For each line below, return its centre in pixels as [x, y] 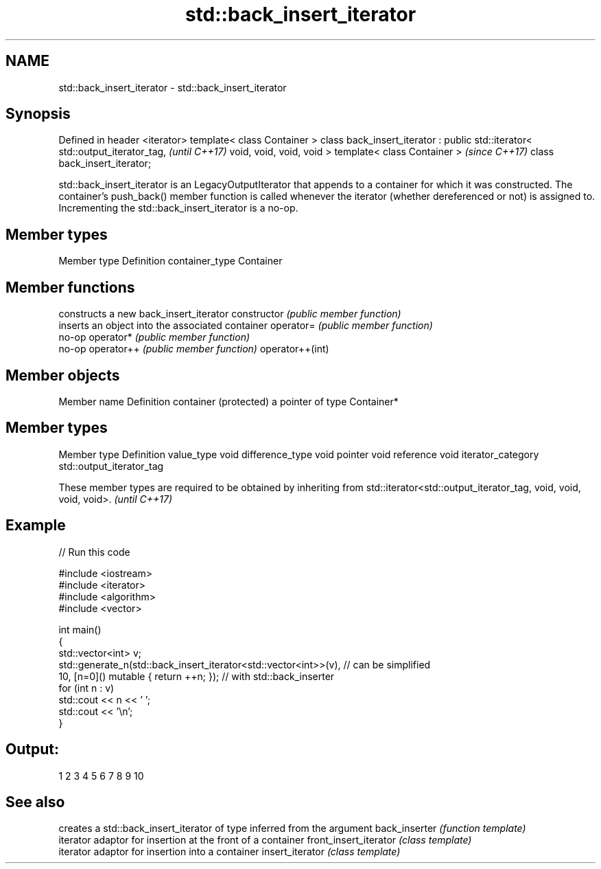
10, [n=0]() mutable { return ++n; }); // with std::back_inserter [197, 676]
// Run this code [94, 552]
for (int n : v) [86, 688]
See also [35, 802]
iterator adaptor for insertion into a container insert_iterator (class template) [229, 852]
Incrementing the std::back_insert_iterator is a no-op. [178, 208]
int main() [80, 629]
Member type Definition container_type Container [170, 261]
